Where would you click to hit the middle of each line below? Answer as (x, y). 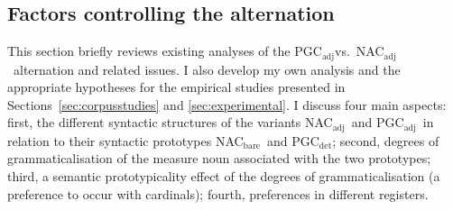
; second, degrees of (386, 140)
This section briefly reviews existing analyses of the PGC (165, 51)
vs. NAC (360, 51)
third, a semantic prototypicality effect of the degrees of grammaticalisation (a (224, 176)
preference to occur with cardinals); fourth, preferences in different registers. (218, 193)
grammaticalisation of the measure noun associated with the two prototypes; (219, 158)
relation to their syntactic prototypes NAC (125, 140)
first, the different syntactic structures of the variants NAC (170, 122)
